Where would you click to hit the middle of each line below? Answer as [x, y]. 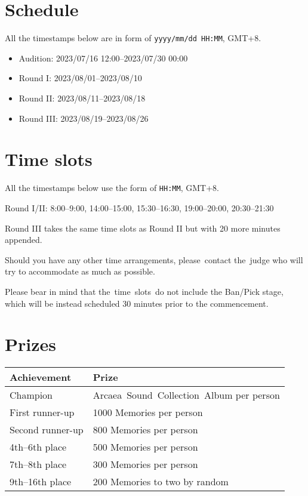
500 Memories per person [145, 447]
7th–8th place [38, 464]
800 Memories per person [145, 430]
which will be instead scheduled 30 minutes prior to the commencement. [137, 303]
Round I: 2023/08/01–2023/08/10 [80, 78]
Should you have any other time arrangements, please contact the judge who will [154, 259]
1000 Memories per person [148, 412]
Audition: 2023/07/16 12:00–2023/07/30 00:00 [103, 58]
